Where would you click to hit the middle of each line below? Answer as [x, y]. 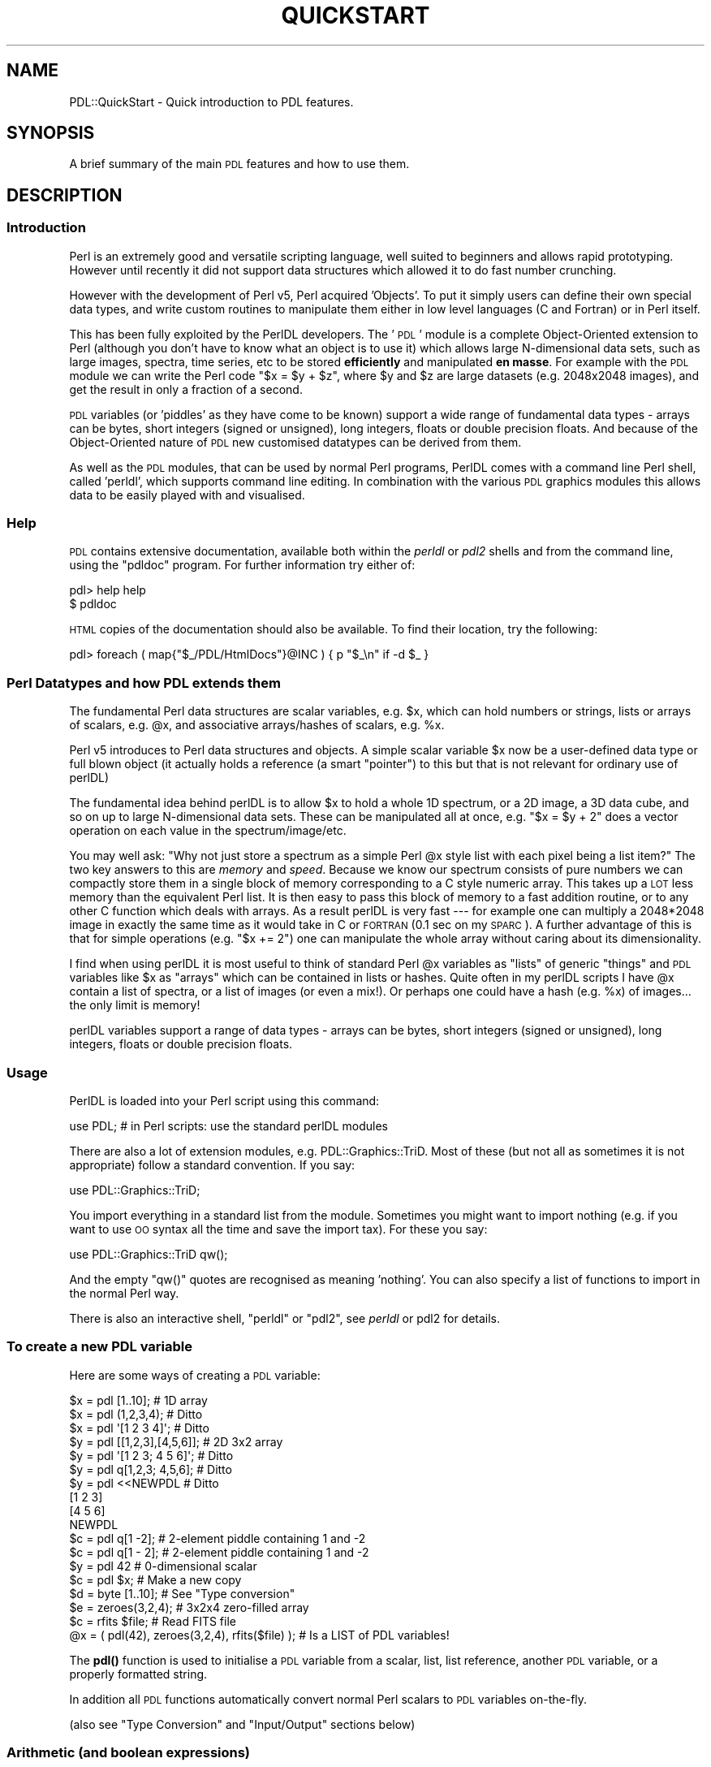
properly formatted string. [138, 1674]
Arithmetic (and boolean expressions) [129, 1753]
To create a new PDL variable [99, 1347]
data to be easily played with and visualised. [187, 495]
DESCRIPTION [65, 195]
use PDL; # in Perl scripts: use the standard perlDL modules [228, 1125]
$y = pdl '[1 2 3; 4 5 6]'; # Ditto [151, 1455]
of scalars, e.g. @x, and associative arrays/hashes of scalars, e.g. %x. [257, 725]
